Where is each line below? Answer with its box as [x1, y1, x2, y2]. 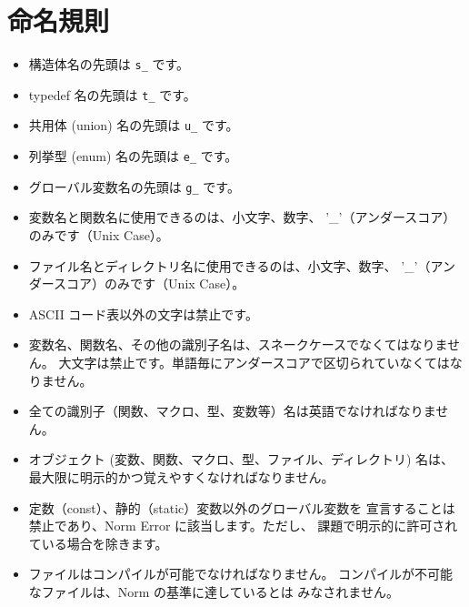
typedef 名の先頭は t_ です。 [28, 85, 196, 104]
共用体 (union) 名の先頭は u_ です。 [28, 116, 239, 135]
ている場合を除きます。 [28, 533, 168, 552]
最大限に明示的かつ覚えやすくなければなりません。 [28, 467, 334, 486]
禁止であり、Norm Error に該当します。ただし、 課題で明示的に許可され [28, 516, 458, 535]
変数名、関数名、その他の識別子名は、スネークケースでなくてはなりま [28, 335, 447, 354]
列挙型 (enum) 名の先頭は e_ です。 [28, 147, 238, 166]
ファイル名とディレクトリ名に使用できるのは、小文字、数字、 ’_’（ [28, 256, 431, 275]
